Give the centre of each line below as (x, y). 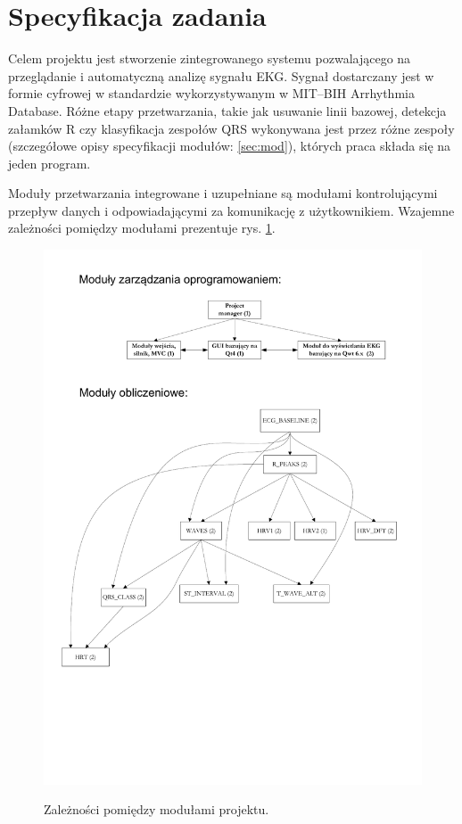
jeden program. (49, 163)
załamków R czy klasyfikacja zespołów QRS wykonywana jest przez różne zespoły (231, 128)
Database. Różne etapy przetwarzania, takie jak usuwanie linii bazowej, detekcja (227, 110)
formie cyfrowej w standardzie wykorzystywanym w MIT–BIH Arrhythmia (211, 93)
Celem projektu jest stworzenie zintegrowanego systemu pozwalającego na (210, 58)
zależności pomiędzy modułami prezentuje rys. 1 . (142, 228)
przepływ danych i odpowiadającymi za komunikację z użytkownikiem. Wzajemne (231, 210)
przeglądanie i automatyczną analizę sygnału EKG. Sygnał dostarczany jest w (221, 75)
